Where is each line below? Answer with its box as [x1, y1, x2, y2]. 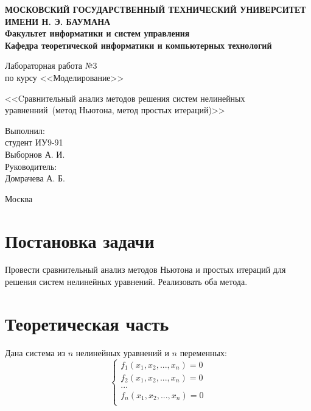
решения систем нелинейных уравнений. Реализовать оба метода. [5, 275, 248, 288]
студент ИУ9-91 [5, 136, 63, 149]
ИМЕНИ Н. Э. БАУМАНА [5, 15, 111, 27]
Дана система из [5, 346, 66, 359]
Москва [5, 192, 33, 205]
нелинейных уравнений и [75, 346, 169, 359]
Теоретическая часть [5, 311, 169, 335]
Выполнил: [5, 124, 45, 136]
